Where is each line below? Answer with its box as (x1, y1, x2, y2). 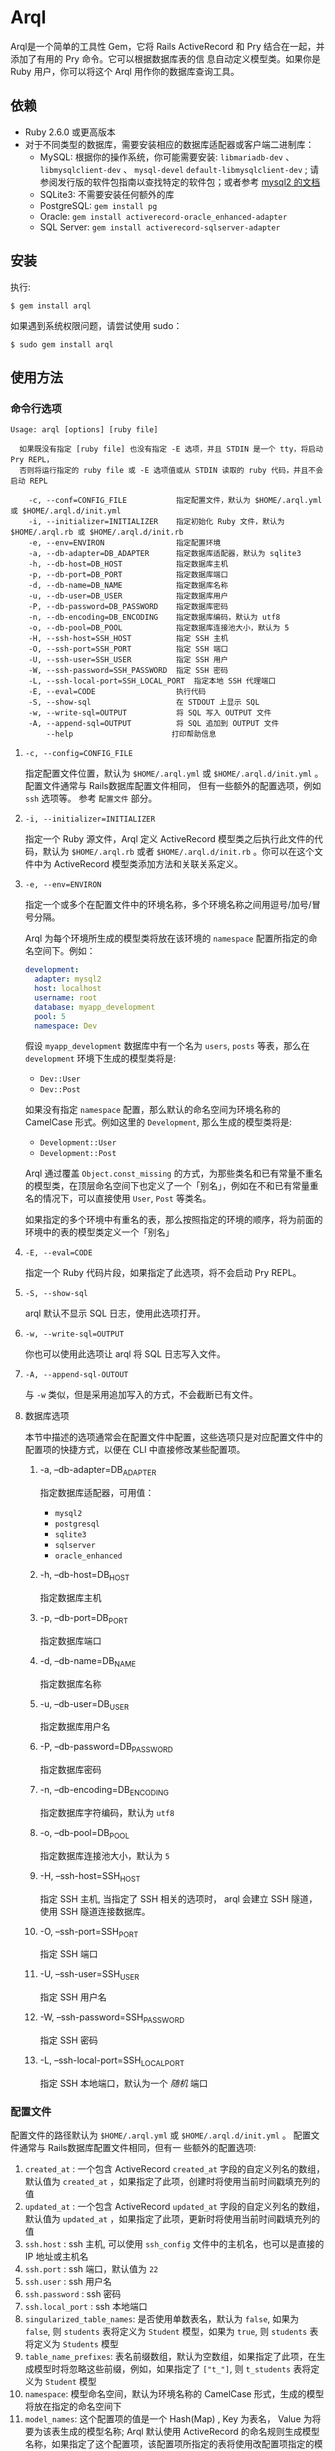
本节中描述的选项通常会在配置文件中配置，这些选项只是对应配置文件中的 (24, 1431, 323, 1443)
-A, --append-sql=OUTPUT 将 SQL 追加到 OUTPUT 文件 (28, 719, 280, 729)
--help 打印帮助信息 (46, 729, 217, 740)
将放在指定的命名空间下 (24, 2401, 122, 2413)
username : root (34, 992, 98, 1003)
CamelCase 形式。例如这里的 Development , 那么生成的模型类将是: (24, 1116, 292, 1128)
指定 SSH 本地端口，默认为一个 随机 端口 (39, 2077, 208, 2089)
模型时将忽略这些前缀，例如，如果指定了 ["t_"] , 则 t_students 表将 (33, 2363, 312, 2375)
